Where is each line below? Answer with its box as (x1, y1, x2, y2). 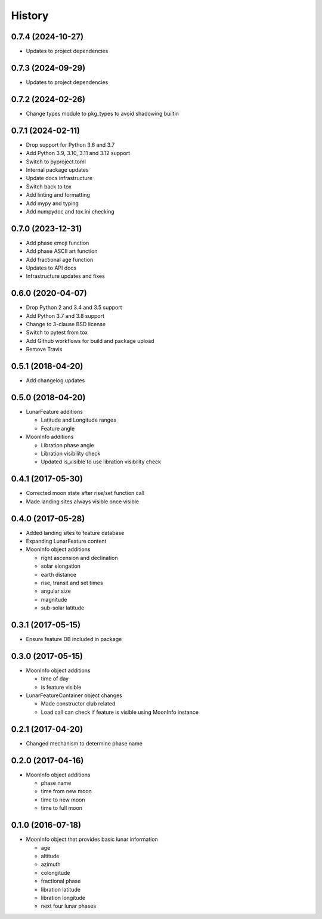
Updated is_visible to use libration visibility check (41, 458, 161, 465)
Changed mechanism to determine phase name (26, 739, 143, 747)
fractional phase (41, 877, 81, 885)
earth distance (41, 571, 77, 578)
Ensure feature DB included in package (26, 636, 122, 643)
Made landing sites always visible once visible (26, 498, 140, 505)
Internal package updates (26, 166, 89, 173)
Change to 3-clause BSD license (26, 321, 106, 328)
